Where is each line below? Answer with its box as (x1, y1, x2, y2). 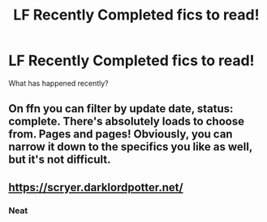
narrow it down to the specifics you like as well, (8, 140, 253, 154)
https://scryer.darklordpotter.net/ (8, 181, 184, 194)
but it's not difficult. (8, 153, 111, 167)
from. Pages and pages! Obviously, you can (8, 128, 233, 141)
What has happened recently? (8, 78, 110, 88)
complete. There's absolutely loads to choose (8, 115, 245, 128)
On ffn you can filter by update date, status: (8, 102, 234, 115)
